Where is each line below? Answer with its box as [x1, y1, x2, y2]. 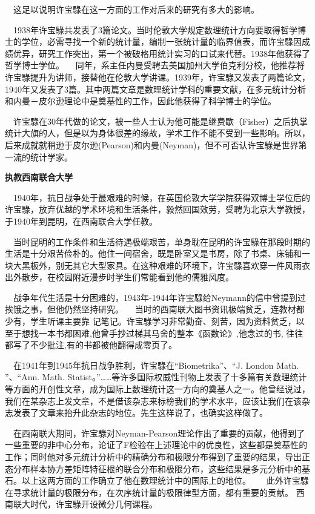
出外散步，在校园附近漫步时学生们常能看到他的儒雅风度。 [5, 271, 234, 283]
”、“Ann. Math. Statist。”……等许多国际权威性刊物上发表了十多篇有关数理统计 [5, 371, 307, 383]
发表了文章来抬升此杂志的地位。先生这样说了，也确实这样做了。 [13, 406, 268, 419]
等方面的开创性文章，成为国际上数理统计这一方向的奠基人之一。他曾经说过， [5, 383, 310, 395]
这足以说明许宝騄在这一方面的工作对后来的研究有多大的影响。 [13, 3, 259, 15]
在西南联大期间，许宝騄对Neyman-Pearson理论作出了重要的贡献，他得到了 [13, 426, 305, 439]
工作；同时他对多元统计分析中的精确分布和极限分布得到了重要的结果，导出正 [5, 450, 310, 463]
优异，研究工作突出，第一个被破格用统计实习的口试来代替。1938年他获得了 [13, 47, 310, 59]
